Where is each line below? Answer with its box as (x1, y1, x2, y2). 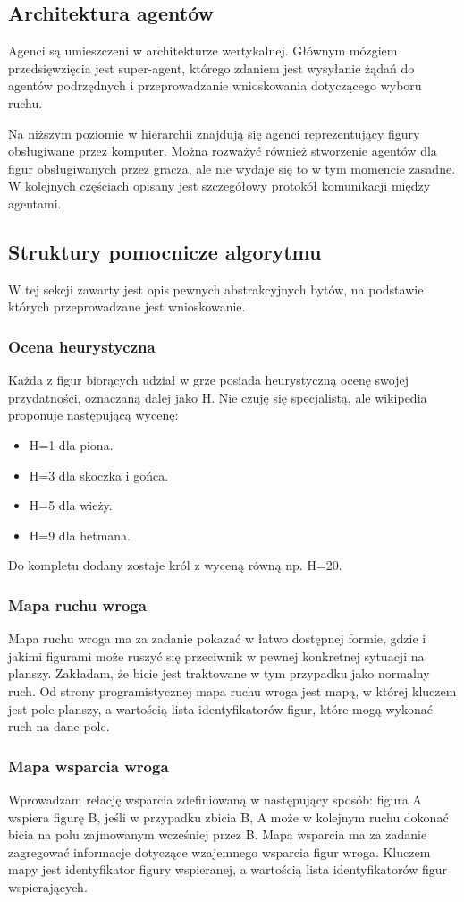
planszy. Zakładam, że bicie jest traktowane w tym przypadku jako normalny (8, 664, 430, 683)
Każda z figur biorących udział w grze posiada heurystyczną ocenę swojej (8, 370, 409, 389)
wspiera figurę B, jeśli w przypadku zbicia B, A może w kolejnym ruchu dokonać (8, 807, 449, 826)
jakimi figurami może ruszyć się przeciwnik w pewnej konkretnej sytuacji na (8, 646, 425, 665)
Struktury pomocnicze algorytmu (8, 237, 322, 265)
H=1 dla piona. (29, 435, 114, 454)
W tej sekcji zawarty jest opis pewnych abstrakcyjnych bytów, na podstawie (8, 279, 424, 298)
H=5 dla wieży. (29, 496, 113, 515)
